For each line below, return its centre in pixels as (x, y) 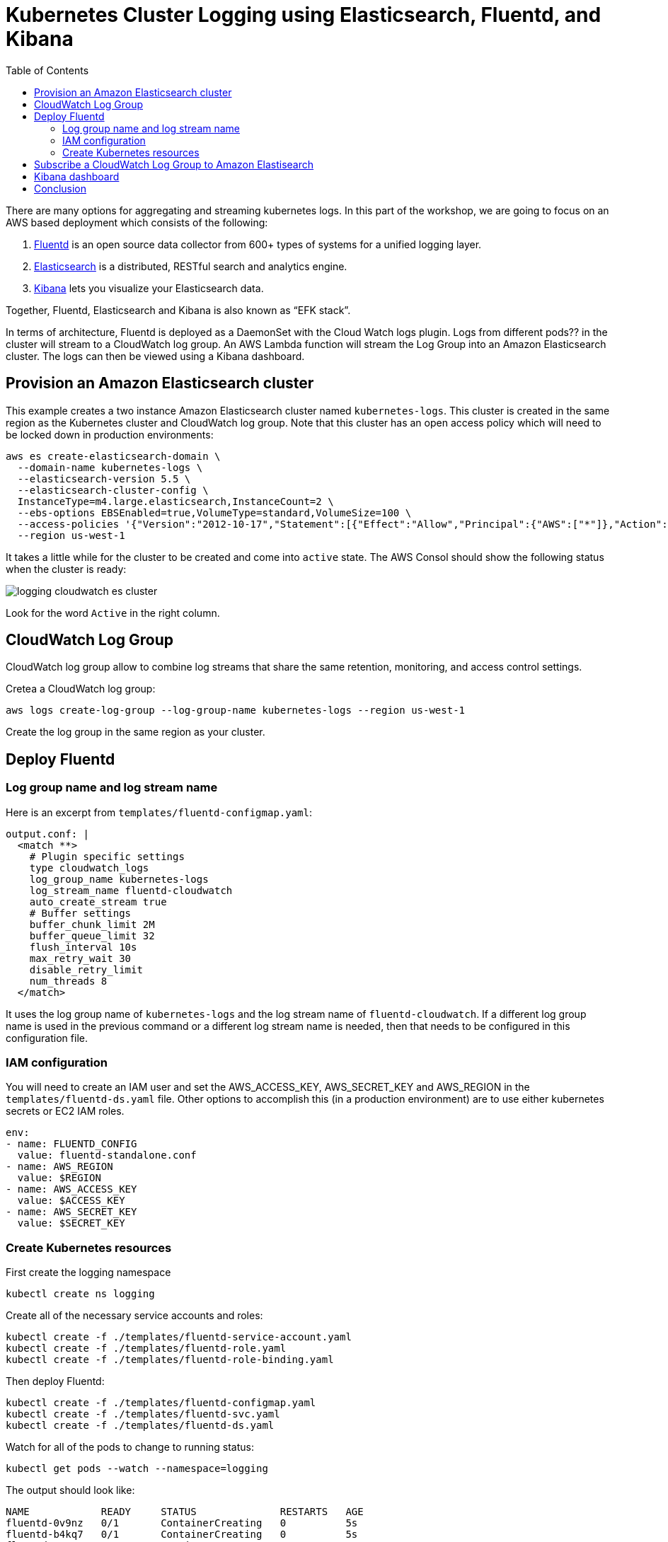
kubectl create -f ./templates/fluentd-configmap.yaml (161, 1403)
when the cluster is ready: (66, 569)
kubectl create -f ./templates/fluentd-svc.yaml (143, 1414)
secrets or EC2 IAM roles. (65, 1111)
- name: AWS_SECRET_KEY (71, 1212)
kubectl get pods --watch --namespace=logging (137, 1469)
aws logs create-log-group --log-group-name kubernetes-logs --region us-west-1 (236, 711)
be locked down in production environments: (110, 434)
